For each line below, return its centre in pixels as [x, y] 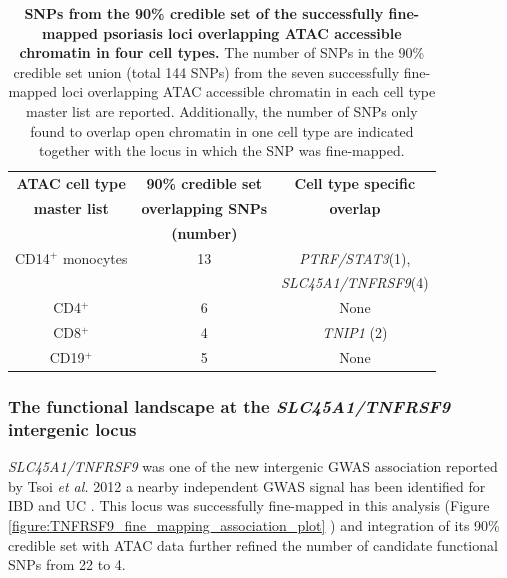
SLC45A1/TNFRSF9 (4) [355, 282]
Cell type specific [355, 183]
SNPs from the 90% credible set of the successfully [204, 13]
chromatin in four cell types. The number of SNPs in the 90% [222, 52]
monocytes [95, 257]
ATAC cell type [71, 183]
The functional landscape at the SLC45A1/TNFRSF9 [229, 405]
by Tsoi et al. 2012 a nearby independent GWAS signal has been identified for [247, 485]
